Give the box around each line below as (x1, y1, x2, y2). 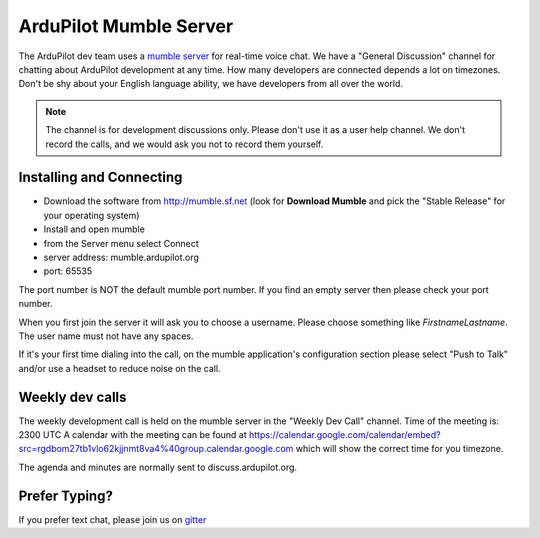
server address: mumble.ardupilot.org (43, 251, 200, 263)
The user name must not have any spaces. (18, 330, 194, 342)
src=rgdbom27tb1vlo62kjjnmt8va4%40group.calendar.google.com (18, 443, 294, 455)
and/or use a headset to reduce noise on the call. (18, 362, 221, 374)
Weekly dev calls (18, 388, 127, 405)
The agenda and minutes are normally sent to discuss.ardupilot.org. (18, 461, 298, 473)
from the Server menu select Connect (43, 237, 199, 249)
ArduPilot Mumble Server (18, 15, 234, 37)
